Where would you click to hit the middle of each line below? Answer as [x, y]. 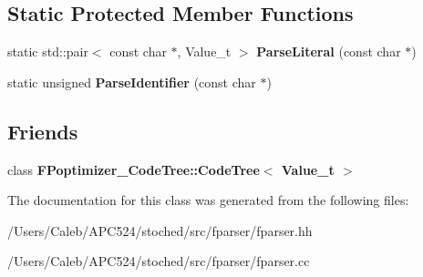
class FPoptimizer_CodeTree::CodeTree [134, 169]
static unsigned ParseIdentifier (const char [132, 82]
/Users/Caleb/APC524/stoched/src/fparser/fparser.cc [159, 261]
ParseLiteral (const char [329, 51]
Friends [43, 131]
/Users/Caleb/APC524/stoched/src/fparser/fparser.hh [160, 230]
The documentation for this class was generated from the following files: [208, 200]
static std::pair [48, 51]
